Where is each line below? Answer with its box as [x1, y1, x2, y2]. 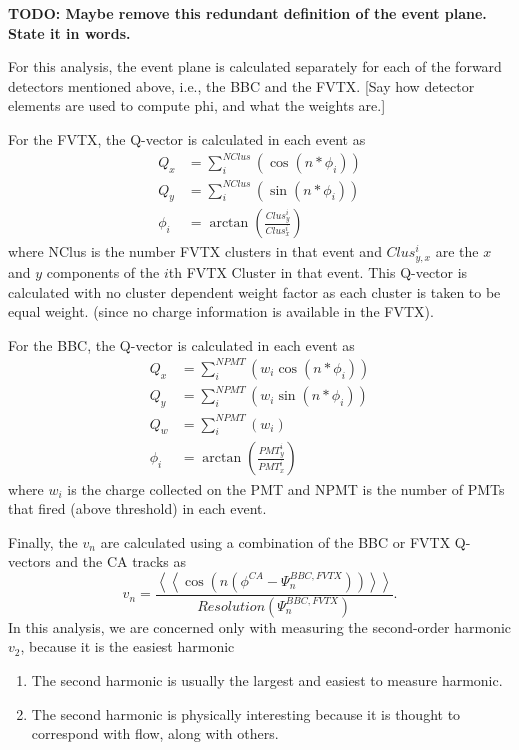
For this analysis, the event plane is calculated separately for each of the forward [8, 56, 502, 77]
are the [435, 241, 479, 262]
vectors [8, 551, 51, 572]
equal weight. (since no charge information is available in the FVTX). [8, 301, 434, 322]
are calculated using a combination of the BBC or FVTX [100, 531, 451, 552]
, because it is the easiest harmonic [20, 636, 235, 657]
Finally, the [8, 531, 78, 552]
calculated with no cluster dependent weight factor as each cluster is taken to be [8, 281, 501, 302]
